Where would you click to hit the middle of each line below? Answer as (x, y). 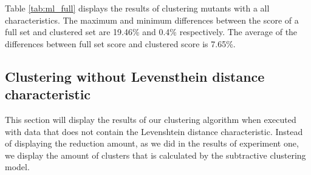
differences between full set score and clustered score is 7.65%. (120, 43)
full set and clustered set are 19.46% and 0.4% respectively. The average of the (151, 32)
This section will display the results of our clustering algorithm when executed (151, 119)
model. (17, 167)
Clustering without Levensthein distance (135, 76)
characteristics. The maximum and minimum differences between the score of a (152, 20)
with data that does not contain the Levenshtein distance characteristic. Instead (154, 131)
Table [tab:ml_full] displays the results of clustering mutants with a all (137, 8)
